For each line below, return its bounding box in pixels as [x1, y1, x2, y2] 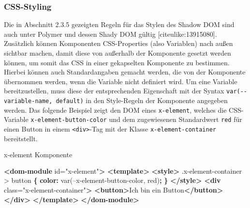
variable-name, [4, 98, 53, 105]
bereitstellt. [4, 133, 38, 143]
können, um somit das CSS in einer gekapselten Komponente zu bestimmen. [4, 57, 230, 67]
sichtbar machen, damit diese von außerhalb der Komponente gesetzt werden [4, 48, 231, 58]
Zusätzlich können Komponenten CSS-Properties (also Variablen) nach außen [4, 38, 233, 48]
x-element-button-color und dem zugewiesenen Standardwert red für [30, 114, 242, 124]
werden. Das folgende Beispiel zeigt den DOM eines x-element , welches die [4, 104, 227, 115]
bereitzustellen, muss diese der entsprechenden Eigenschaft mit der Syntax [4, 86, 224, 96]
